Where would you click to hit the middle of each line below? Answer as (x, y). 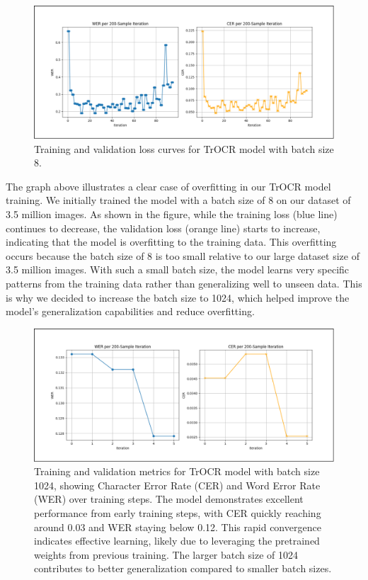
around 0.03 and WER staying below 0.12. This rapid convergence (178, 527)
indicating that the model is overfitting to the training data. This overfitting (171, 242)
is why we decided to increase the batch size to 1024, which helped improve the (178, 297)
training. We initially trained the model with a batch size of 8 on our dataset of (178, 200)
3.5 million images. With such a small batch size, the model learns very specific (178, 269)
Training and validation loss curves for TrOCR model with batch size (184, 148)
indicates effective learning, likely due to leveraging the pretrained (177, 541)
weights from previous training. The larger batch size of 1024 (166, 554)
